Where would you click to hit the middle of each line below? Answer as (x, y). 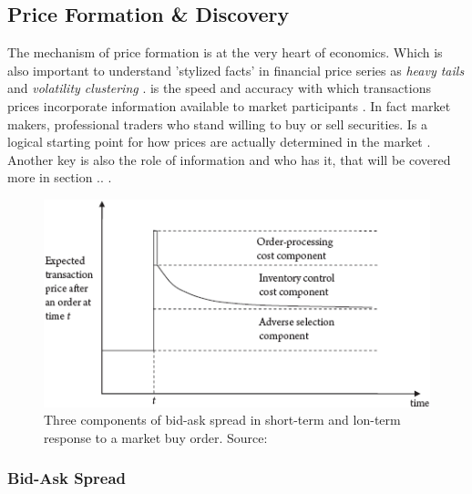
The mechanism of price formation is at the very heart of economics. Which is (225, 52)
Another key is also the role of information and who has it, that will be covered (229, 159)
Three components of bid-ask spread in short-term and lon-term (222, 420)
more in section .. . (60, 177)
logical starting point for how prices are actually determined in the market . (219, 142)
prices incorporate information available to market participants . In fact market (229, 105)
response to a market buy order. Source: (156, 437)
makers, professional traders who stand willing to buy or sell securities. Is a (217, 123)
